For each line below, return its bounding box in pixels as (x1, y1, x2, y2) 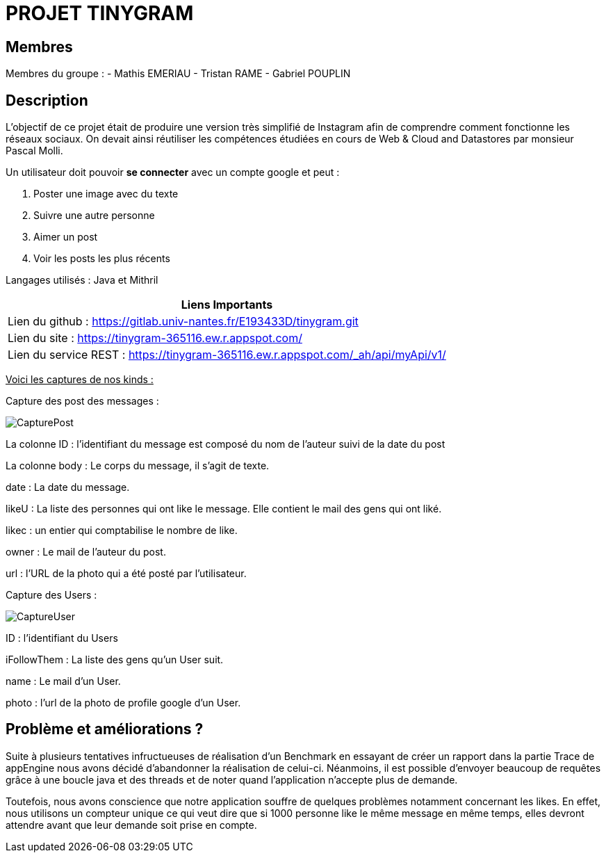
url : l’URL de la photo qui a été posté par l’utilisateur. (6, 567, 247, 580)
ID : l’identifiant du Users (6, 632, 118, 645)
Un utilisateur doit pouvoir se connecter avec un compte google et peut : (6, 166, 340, 179)
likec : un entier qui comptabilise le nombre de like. (6, 524, 238, 537)
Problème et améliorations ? (6, 720, 204, 738)
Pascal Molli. (6, 145, 63, 157)
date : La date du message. (6, 481, 130, 494)
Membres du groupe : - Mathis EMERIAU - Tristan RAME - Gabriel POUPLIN (6, 67, 351, 80)
